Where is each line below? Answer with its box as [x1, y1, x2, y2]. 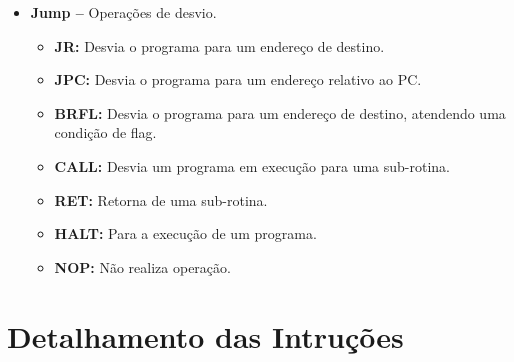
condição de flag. [54, 122, 157, 143]
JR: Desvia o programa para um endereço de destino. [54, 35, 385, 56]
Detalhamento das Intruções [7, 315, 404, 356]
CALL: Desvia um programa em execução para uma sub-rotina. [54, 155, 451, 176]
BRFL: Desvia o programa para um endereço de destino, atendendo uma [54, 102, 506, 123]
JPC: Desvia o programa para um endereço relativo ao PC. [54, 69, 422, 90]
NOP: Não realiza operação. [54, 256, 231, 277]
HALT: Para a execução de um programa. [54, 223, 317, 244]
